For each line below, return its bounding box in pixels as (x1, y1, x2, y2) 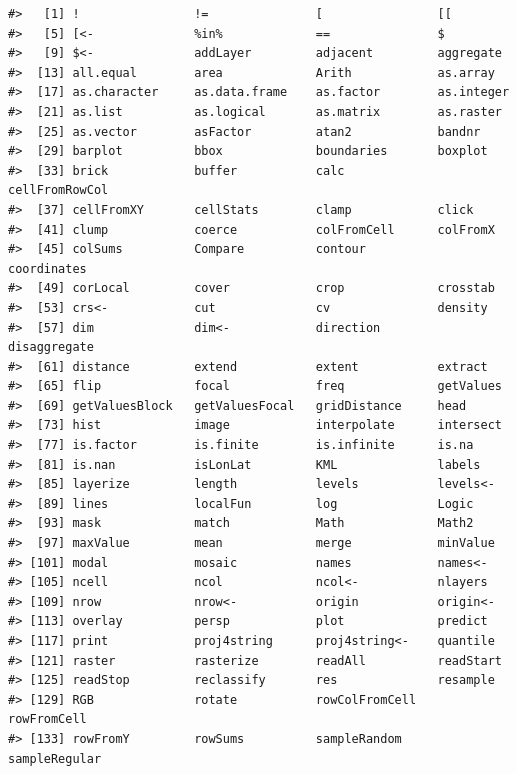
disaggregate (8, 340, 94, 355)
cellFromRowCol (8, 183, 109, 198)
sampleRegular (8, 751, 102, 766)
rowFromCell (8, 712, 87, 727)
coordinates (8, 261, 87, 276)
